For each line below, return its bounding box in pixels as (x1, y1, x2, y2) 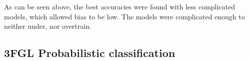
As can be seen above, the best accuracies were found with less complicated (4, 1, 235, 11)
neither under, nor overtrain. (4, 21, 91, 31)
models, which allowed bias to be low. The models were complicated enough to (4, 11, 245, 21)
